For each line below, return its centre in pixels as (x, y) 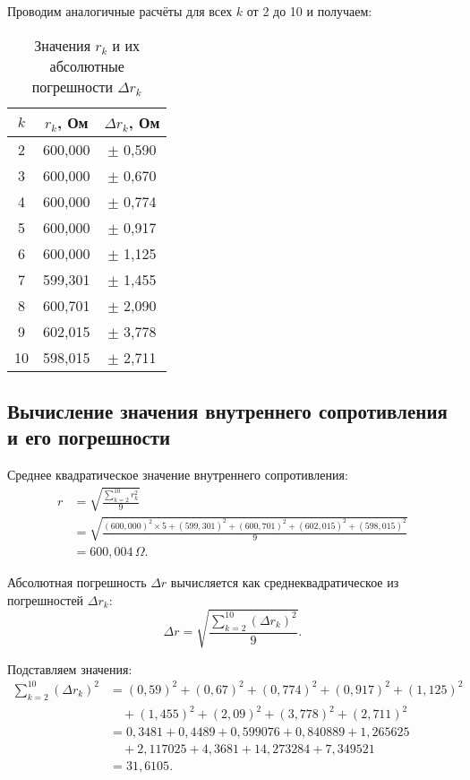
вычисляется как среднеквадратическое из (285, 581)
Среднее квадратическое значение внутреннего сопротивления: (178, 475)
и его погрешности (89, 437)
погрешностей (46, 599)
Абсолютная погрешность (77, 581)
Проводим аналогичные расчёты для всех (120, 11)
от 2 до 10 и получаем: (309, 11)
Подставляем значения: (70, 668)
